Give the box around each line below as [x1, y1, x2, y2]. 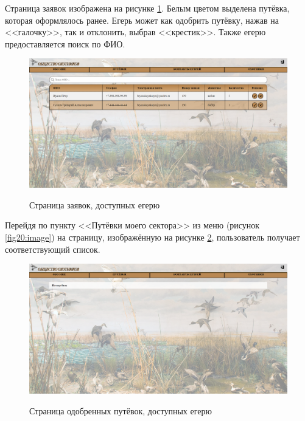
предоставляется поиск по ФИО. [5, 37, 125, 50]
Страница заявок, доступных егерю [29, 198, 160, 211]
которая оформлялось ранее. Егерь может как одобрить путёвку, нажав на [5, 13, 279, 26]
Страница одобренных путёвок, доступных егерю [29, 404, 212, 417]
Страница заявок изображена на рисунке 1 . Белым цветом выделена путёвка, [5, 2, 290, 14]
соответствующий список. [5, 242, 100, 255]
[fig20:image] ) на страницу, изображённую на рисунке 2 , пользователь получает [5, 230, 300, 243]
